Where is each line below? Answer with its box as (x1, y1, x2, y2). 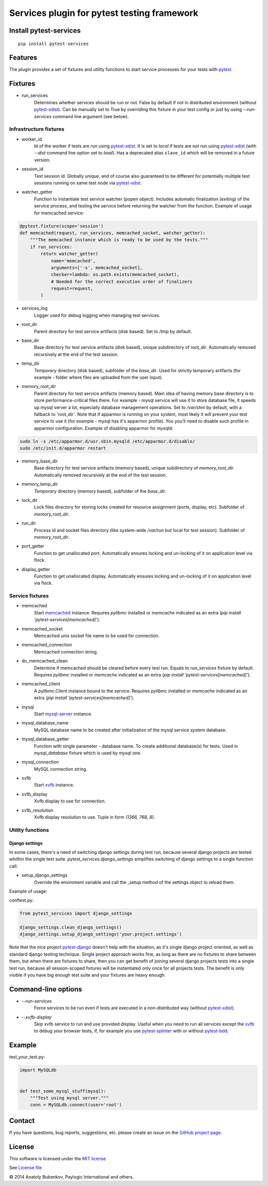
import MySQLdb (19, 1067, 57, 1073)
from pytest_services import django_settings (19, 911, 133, 917)
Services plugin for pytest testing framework (9, 7, 199, 18)
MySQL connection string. (34, 766, 88, 772)
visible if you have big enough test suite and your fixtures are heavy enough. (9, 972, 166, 978)
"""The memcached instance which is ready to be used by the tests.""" (30, 237, 208, 243)
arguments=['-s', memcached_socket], (51, 264, 143, 270)
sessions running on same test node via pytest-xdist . (34, 180, 142, 186)
